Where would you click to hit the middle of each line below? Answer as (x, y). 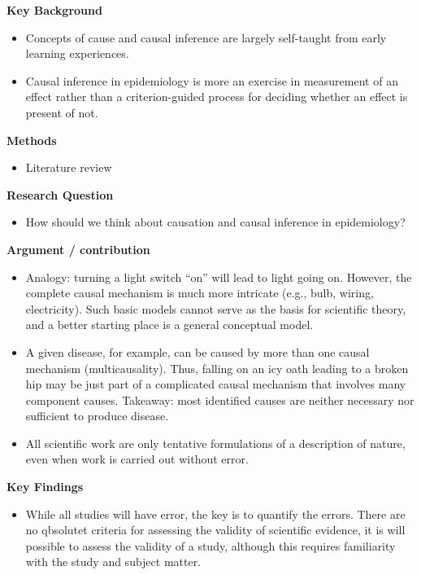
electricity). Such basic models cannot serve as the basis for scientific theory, (216, 308)
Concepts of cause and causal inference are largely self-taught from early (206, 37)
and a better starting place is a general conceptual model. (169, 325)
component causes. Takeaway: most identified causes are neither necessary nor (220, 399)
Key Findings (45, 487)
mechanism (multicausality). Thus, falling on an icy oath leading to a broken (217, 368)
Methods (32, 140)
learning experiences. (77, 53)
